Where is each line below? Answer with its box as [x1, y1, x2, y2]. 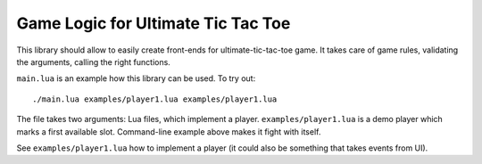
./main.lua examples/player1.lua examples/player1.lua [32, 94, 278, 104]
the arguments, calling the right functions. [16, 56, 171, 67]
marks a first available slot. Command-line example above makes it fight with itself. [16, 126, 321, 137]
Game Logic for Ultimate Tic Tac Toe [16, 13, 291, 33]
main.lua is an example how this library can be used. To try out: [16, 73, 256, 84]
